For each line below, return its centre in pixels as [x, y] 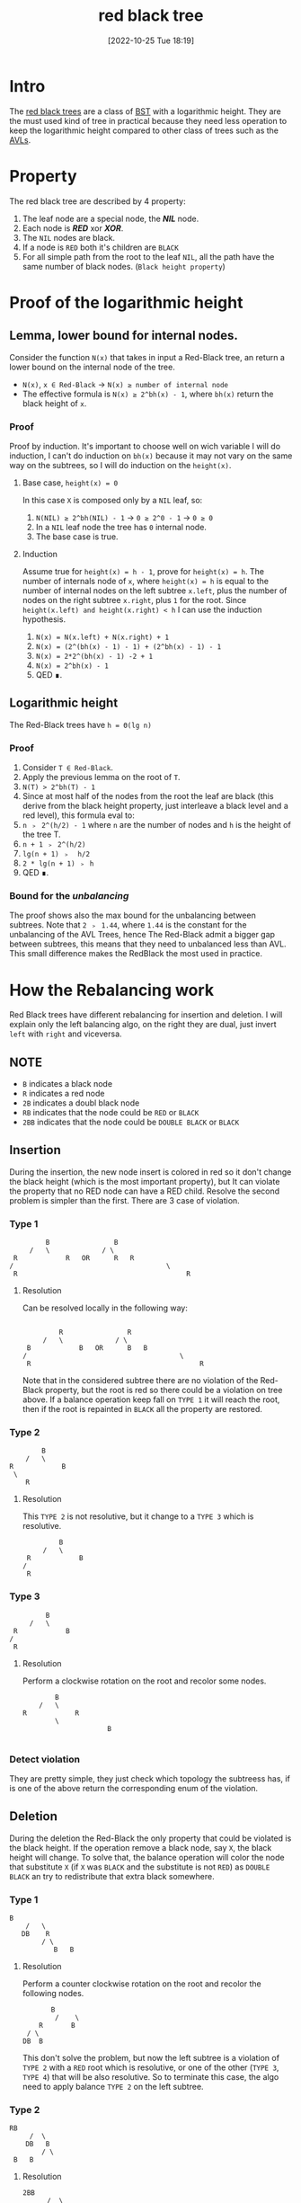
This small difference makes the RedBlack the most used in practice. [136, 954]
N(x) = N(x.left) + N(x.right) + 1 [102, 637]
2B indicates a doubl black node [81, 1103]
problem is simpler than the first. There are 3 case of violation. [124, 1200]
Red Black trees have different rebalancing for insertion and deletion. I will [146, 1015]
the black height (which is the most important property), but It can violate [145, 1181]
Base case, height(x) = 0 [70, 483]
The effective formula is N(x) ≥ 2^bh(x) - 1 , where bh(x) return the [148, 394]
